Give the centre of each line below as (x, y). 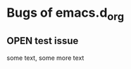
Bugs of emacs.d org (65, 14)
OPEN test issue (43, 41)
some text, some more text (45, 58)
